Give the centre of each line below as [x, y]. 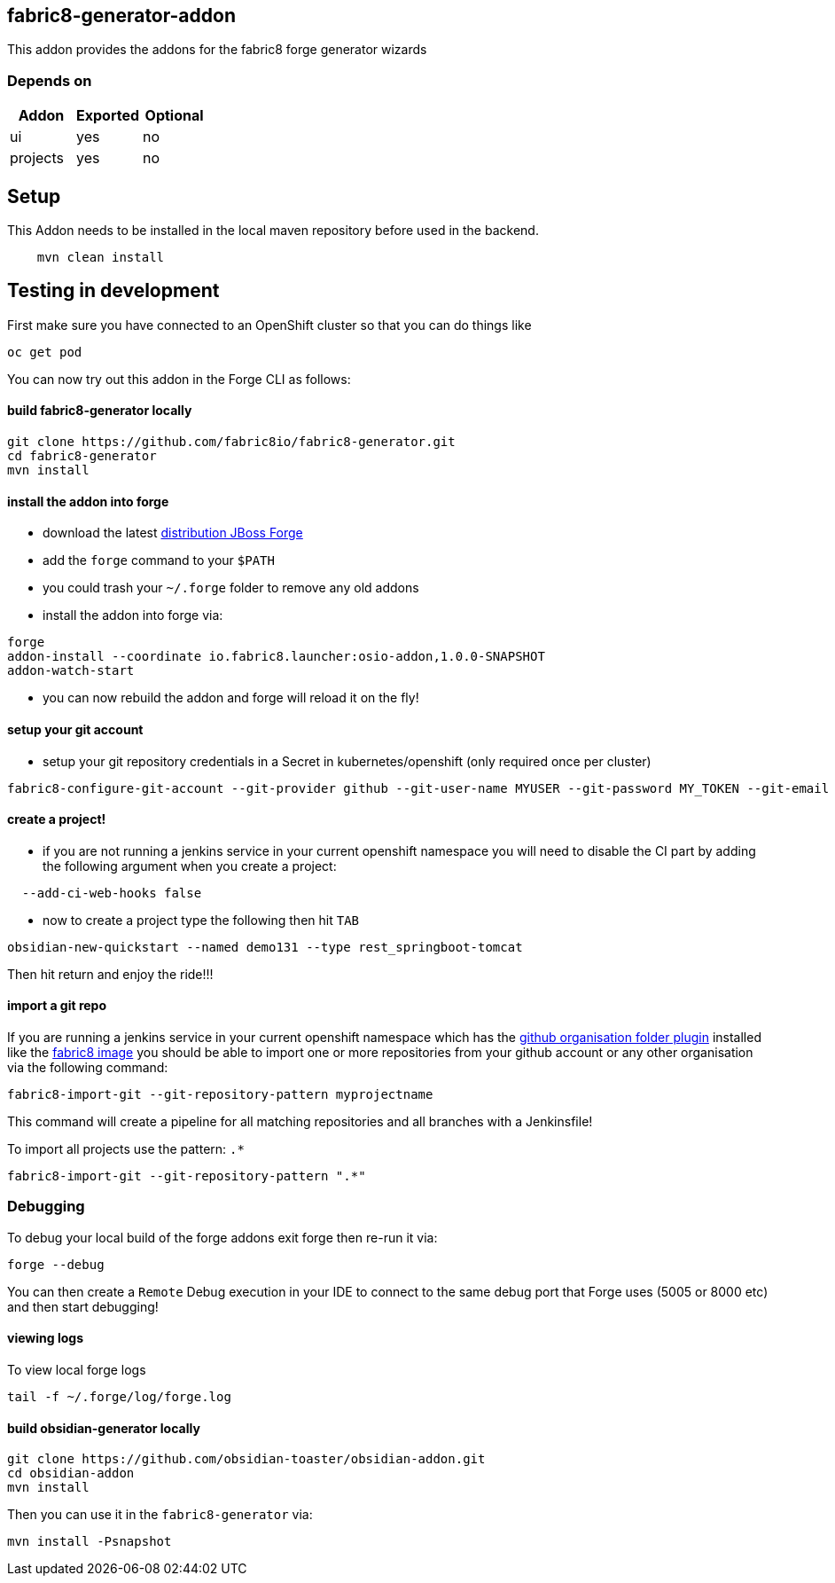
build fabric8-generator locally [100, 411]
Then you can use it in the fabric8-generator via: [160, 1515]
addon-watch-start [71, 671]
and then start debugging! [83, 1306]
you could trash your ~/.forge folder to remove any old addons [231, 588]
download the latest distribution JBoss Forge [173, 533]
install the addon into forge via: [133, 615]
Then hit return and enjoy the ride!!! [110, 974]
